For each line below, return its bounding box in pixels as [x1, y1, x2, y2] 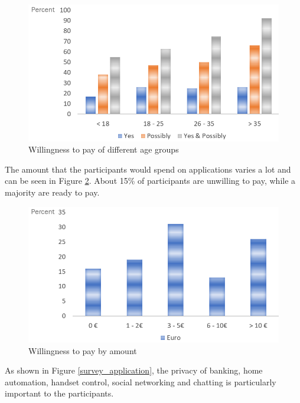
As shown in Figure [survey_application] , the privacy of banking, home [5, 364, 263, 376]
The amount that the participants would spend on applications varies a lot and [5, 163, 291, 175]
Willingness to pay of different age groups [28, 143, 179, 156]
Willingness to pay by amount [28, 344, 137, 356]
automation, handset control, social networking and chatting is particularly [5, 375, 276, 388]
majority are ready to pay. [5, 186, 100, 198]
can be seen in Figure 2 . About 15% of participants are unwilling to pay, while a [5, 174, 296, 187]
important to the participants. [5, 387, 114, 399]
